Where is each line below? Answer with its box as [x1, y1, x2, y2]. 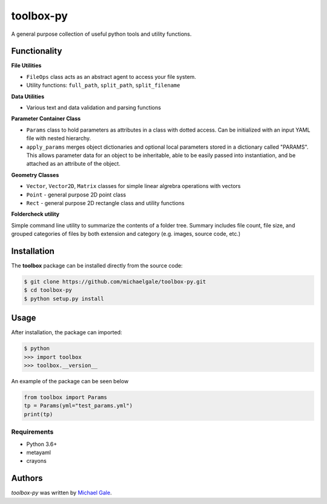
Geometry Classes [11, 171, 59, 178]
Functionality [11, 46, 62, 56]
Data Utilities [11, 93, 45, 100]
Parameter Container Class [11, 115, 81, 123]
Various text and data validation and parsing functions [26, 104, 162, 112]
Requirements [11, 428, 54, 436]
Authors [11, 473, 43, 483]
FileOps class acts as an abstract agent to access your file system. [26, 73, 196, 80]
